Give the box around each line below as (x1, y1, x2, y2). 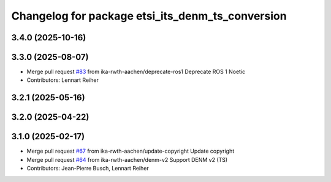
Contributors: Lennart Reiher (26, 76, 99, 84)
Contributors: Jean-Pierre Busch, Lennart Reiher (26, 165, 150, 172)
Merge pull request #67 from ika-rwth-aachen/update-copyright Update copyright (26, 147, 235, 155)
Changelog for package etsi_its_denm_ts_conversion (11, 9, 287, 23)
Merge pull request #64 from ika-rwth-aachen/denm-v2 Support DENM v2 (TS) (26, 156, 228, 163)
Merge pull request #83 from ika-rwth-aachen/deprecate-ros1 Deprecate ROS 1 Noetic (26, 68, 246, 76)
